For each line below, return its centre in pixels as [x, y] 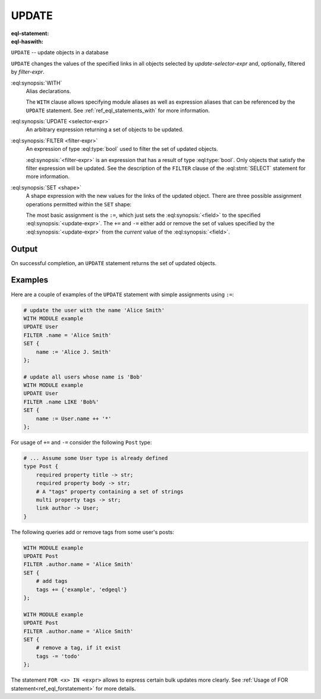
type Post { [41, 467]
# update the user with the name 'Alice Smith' [94, 310]
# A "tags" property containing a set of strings [110, 491]
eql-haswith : [27, 41]
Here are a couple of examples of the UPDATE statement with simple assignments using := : [122, 294]
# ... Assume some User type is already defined [96, 458]
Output [24, 249]
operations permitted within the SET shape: [79, 204]
